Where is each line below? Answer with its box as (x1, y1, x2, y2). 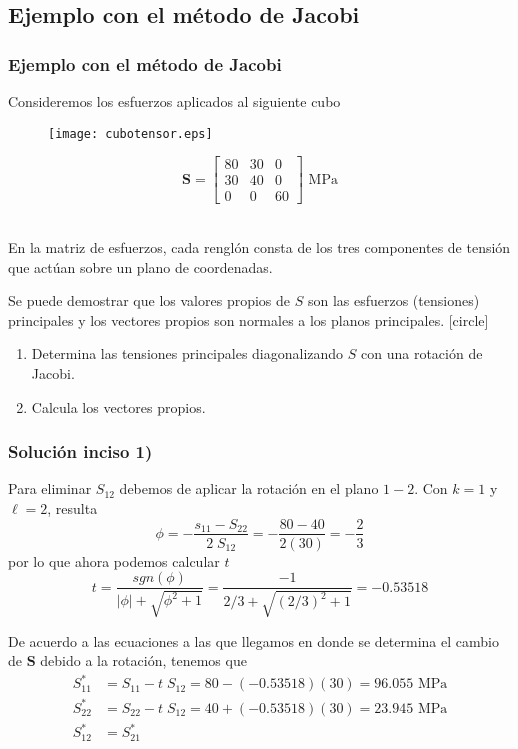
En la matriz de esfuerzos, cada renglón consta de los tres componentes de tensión (8, 236, 511, 257)
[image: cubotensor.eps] (48, 126, 213, 141)
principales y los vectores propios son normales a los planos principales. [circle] (8, 309, 489, 330)
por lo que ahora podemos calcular (8, 550, 220, 571)
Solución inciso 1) (8, 439, 153, 464)
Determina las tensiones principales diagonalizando (31, 343, 344, 364)
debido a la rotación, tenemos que (40, 650, 247, 671)
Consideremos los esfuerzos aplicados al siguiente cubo (8, 91, 341, 111)
